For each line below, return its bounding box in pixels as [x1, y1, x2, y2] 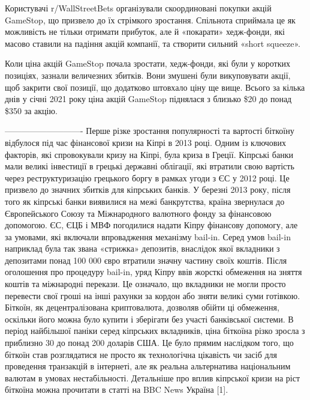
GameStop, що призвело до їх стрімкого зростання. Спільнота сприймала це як [5, 13, 296, 26]
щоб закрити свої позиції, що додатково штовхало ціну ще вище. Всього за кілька [5, 80, 305, 93]
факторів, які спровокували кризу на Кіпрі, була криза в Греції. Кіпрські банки [5, 148, 293, 160]
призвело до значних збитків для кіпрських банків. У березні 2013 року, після [5, 183, 291, 196]
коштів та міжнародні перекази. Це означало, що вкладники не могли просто [5, 277, 286, 290]
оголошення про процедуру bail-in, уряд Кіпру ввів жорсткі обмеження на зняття [5, 265, 302, 278]
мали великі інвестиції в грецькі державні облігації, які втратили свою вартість [5, 160, 294, 172]
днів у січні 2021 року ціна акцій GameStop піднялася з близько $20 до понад [5, 92, 292, 105]
